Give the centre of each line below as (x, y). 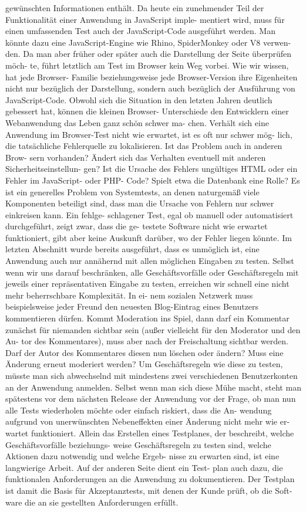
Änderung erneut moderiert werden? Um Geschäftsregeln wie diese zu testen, (144, 364)
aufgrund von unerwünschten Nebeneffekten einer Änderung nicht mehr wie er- (148, 421)
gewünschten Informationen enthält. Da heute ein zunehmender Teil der (135, 8)
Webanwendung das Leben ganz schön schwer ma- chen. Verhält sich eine (137, 122)
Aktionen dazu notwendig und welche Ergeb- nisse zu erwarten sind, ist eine (142, 456)
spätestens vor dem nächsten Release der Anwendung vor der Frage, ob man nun (151, 399)
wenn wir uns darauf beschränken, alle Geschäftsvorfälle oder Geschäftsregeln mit (152, 272)
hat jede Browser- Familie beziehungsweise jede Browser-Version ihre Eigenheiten (152, 77)
